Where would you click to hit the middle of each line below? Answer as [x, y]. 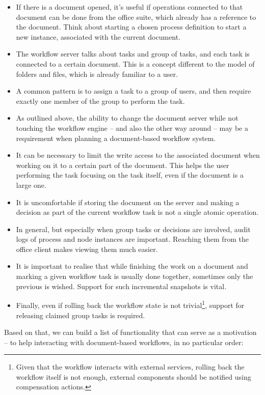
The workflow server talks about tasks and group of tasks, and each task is [133, 54]
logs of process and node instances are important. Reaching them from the [132, 239]
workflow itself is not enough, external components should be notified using [134, 376]
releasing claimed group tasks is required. [81, 315]
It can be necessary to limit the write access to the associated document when [138, 155]
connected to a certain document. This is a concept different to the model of [135, 63]
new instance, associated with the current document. [98, 36]
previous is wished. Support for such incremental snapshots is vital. [121, 286]
